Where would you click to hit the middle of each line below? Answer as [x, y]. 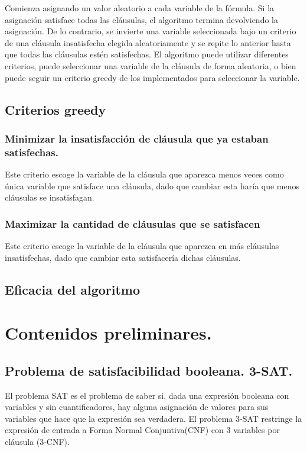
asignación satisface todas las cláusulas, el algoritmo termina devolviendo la [141, 19]
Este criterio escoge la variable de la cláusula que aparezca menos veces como [144, 174]
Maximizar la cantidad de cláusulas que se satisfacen [133, 223]
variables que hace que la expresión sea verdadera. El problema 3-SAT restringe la [153, 418]
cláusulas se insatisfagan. [50, 197]
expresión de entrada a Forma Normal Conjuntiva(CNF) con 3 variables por [142, 430]
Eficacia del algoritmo [73, 289]
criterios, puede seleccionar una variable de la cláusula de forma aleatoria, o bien [151, 65]
